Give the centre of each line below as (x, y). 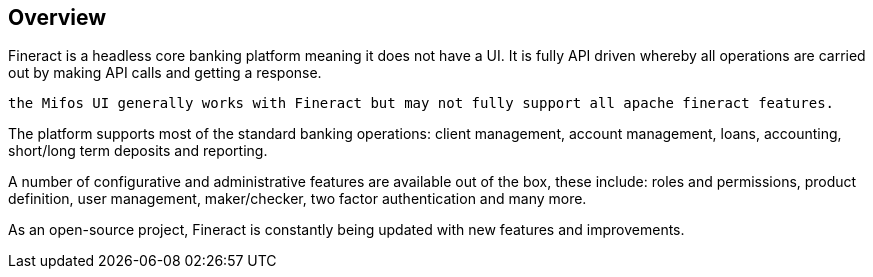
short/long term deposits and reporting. (138, 151)
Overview (57, 17)
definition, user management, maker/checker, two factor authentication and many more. (297, 199)
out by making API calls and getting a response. (165, 73)
